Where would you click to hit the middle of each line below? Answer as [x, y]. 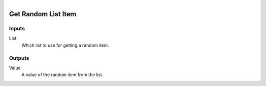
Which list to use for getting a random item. [65, 45]
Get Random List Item [43, 14]
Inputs [17, 28]
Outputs [19, 58]
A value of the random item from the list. [62, 75]
